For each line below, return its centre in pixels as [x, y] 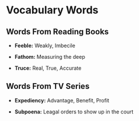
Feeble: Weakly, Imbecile [45, 45]
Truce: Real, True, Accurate [48, 68]
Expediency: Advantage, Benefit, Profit [62, 100]
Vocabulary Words [52, 10]
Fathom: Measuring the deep [50, 57]
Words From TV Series [48, 86]
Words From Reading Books [58, 32]
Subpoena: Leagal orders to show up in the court [74, 112]
